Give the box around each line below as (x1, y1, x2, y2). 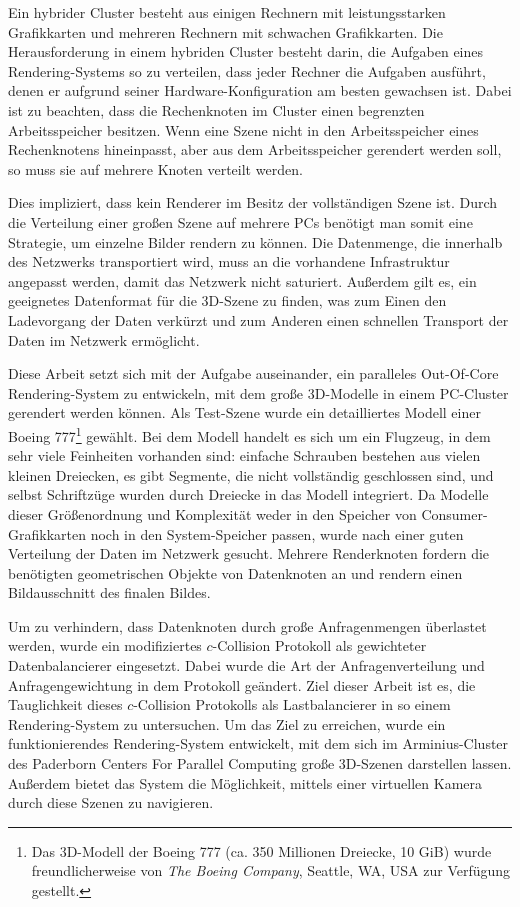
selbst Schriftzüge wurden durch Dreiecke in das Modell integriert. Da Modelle (8, 484, 489, 505)
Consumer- (421, 503, 488, 524)
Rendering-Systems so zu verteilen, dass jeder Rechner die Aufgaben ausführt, (8, 60, 486, 81)
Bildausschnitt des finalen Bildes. (8, 582, 211, 603)
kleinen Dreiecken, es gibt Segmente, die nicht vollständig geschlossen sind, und (8, 464, 494, 485)
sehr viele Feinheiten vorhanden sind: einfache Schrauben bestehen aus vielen (8, 445, 481, 466)
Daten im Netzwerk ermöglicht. (8, 329, 200, 350)
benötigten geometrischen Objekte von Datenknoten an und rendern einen (8, 562, 463, 583)
